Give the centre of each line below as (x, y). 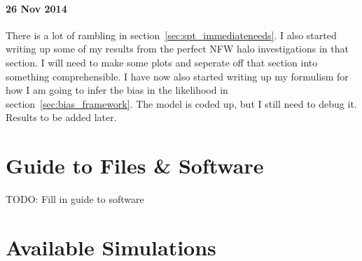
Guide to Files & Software (135, 165)
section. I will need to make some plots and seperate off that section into (162, 62)
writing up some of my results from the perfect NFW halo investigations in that (177, 49)
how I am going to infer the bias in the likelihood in (117, 90)
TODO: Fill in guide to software (75, 199)
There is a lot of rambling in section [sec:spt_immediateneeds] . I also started (171, 35)
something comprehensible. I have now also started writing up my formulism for (177, 76)
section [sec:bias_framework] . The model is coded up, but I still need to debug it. (181, 103)
